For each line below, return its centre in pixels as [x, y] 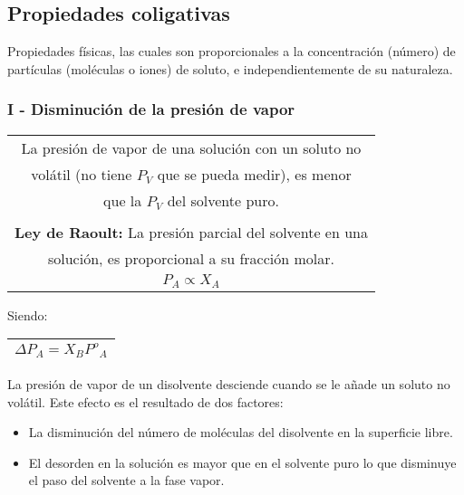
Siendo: [28, 314]
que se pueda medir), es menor [254, 174]
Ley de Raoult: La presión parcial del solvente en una [191, 232]
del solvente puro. [223, 200]
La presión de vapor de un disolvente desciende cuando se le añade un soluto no [229, 384]
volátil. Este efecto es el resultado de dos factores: [145, 401]
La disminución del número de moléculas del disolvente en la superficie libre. [241, 432]
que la [123, 200]
